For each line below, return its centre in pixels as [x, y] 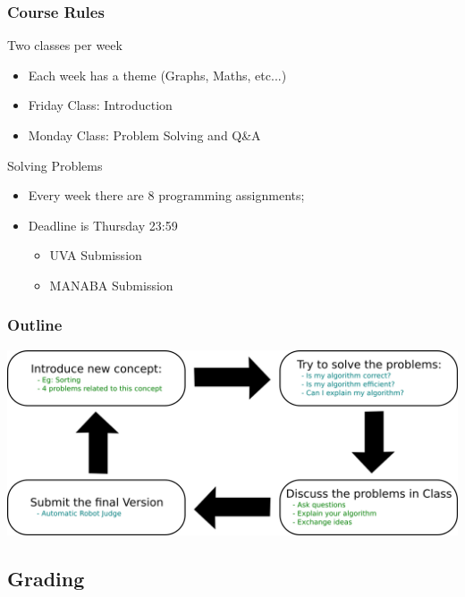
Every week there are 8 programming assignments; [166, 195]
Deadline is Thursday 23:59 [103, 225]
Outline [35, 325]
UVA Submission [96, 255]
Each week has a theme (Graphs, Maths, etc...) [157, 75]
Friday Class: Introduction [100, 105]
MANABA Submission [111, 285]
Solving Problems [55, 165]
